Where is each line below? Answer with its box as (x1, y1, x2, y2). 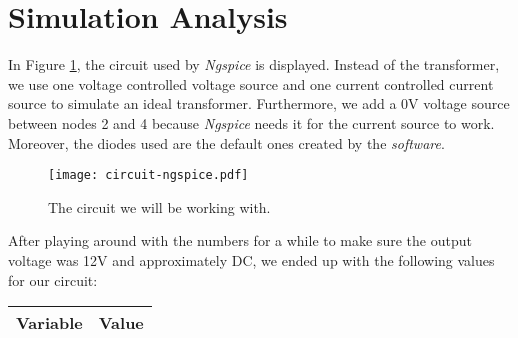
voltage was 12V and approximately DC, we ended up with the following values (8, 249, 495, 270)
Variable (16, 311, 83, 335)
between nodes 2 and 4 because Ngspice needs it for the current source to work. (8, 112, 495, 133)
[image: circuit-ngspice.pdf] (48, 168, 249, 183)
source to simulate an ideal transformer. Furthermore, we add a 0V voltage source (8, 93, 510, 114)
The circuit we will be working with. (48, 196, 271, 217)
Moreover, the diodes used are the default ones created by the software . (8, 132, 445, 153)
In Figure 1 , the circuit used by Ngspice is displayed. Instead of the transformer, (8, 54, 500, 75)
